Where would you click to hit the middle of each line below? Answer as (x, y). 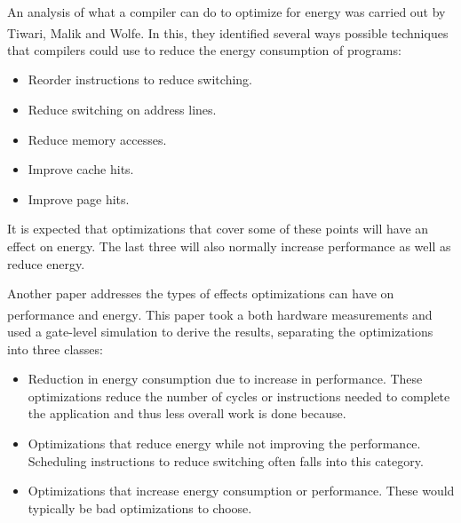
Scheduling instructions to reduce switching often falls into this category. (226, 460)
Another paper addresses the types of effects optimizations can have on (201, 293)
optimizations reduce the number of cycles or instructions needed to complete (239, 396)
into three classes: (55, 349)
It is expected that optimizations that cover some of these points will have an (218, 229)
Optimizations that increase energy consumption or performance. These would (241, 491)
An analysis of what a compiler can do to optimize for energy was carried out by (227, 12)
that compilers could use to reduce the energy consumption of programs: (204, 49)
